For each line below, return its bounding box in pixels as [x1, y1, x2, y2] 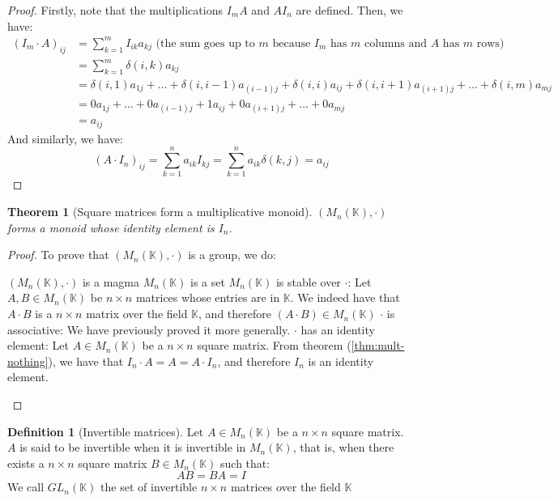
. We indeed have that [290, 289, 400, 306]
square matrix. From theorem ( [197, 337, 351, 354]
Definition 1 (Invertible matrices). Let [7, 422, 204, 439]
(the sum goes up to [155, 37, 255, 49]
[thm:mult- [351, 337, 405, 354]
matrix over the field [86, 305, 188, 322]
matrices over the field [230, 478, 341, 495]
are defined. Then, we [296, 2, 403, 18]
